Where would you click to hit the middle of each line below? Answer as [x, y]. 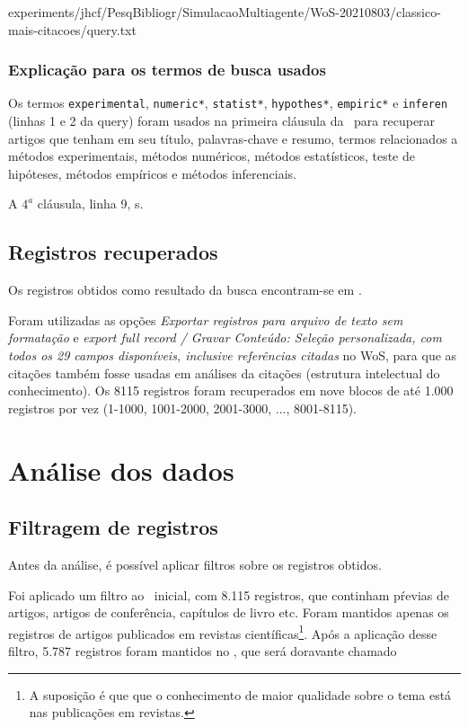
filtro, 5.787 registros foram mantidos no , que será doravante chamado [203, 651]
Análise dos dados [121, 470]
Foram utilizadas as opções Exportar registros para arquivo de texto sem [206, 319]
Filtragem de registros [113, 527]
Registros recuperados [113, 252]
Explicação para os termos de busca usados [167, 70]
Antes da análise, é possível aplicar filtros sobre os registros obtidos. [195, 564]
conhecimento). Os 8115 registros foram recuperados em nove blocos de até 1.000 [231, 390]
